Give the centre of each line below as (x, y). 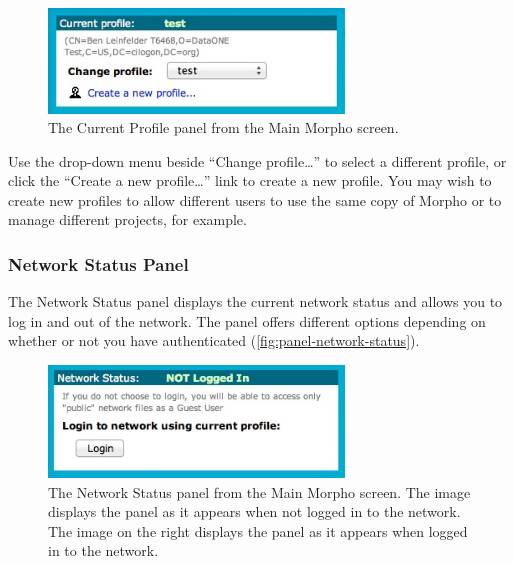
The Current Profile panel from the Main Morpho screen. (223, 127)
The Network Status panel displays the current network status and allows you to (255, 301)
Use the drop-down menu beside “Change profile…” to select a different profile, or (257, 160)
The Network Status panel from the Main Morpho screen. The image (259, 491)
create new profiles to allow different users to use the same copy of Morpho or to (255, 199)
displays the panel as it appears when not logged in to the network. (254, 511)
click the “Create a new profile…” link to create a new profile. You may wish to (250, 180)
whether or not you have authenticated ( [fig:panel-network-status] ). (214, 340)
